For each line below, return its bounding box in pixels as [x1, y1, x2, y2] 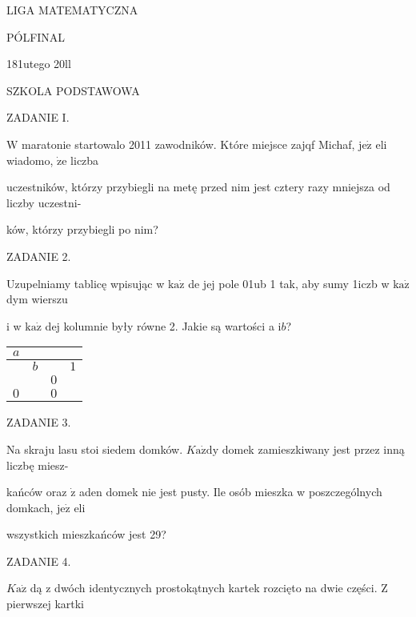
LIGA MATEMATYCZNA [6, 2, 138, 18]
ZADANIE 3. [6, 414, 71, 431]
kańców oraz [6, 483, 67, 500]
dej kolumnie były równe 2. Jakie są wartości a [45, 317, 274, 334]
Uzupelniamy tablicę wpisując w [6, 274, 165, 291]
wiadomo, [6, 151, 54, 168]
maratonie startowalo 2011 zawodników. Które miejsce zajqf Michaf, [22, 135, 355, 152]
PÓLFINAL [6, 28, 66, 45]
